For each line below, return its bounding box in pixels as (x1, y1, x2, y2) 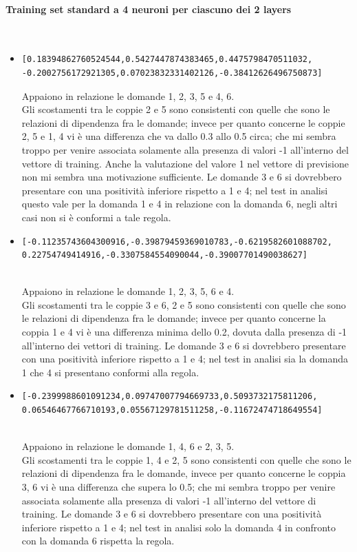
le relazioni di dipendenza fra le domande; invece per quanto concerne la (21, 311, 326, 325)
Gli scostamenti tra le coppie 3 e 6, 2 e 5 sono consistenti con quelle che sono (21, 297, 346, 311)
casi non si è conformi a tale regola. (21, 209, 171, 224)
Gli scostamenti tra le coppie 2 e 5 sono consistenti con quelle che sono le (21, 102, 330, 116)
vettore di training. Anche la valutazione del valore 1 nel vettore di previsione (21, 156, 349, 170)
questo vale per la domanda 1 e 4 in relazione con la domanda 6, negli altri (21, 196, 338, 211)
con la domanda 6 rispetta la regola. (21, 533, 175, 548)
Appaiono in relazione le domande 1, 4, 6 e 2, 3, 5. (21, 439, 235, 453)
